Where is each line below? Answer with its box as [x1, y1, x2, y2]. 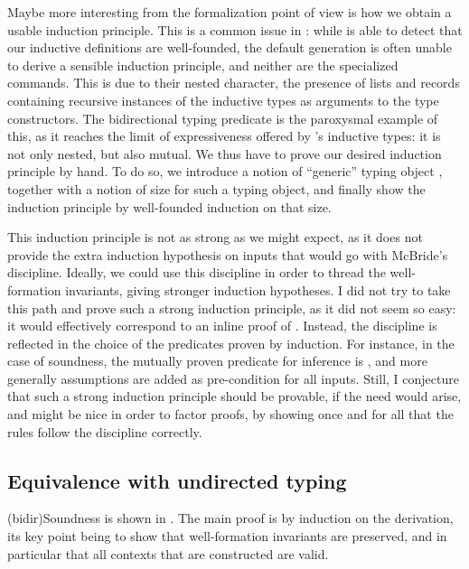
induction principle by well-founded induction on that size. [7, 197, 332, 216]
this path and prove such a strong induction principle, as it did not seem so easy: [7, 298, 456, 317]
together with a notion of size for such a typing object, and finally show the [7, 179, 426, 198]
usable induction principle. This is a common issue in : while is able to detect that [7, 20, 463, 39]
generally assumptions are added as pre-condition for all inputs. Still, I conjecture [7, 368, 459, 387]
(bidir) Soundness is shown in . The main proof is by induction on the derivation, [7, 508, 454, 527]
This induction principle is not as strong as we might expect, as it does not [7, 228, 423, 247]
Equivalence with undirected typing [7, 466, 347, 494]
